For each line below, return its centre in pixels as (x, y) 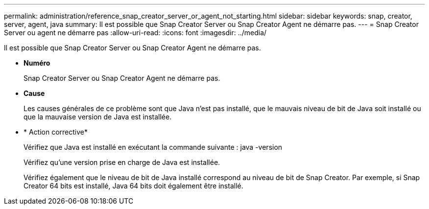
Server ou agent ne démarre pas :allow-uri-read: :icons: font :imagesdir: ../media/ (135, 33)
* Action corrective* (56, 132)
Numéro (37, 63)
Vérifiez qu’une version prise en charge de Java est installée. (122, 162)
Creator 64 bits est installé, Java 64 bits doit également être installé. (133, 186)
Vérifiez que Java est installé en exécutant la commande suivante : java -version (153, 147)
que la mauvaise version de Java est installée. (98, 117)
